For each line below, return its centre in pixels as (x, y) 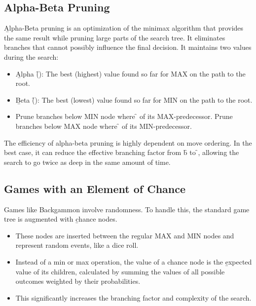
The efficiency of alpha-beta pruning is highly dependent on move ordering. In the (128, 142)
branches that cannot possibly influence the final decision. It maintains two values (128, 47)
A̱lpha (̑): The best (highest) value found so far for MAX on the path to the (130, 73)
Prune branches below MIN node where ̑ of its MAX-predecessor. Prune (124, 116)
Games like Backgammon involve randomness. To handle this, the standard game (127, 209)
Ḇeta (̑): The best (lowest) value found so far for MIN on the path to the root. (134, 99)
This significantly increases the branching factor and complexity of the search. (133, 297)
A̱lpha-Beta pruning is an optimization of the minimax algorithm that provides (124, 28)
